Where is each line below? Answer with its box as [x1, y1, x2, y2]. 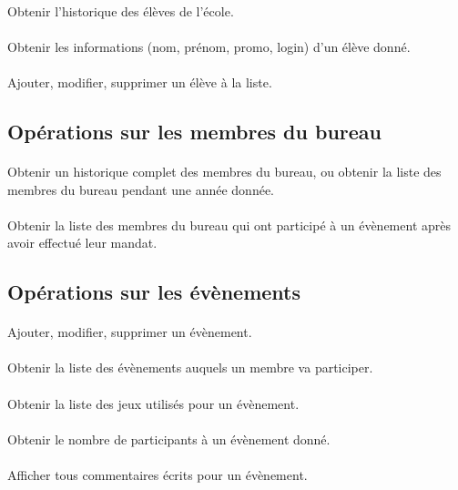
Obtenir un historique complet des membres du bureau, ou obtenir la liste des [7, 161, 442, 180]
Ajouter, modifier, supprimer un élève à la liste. [7, 72, 272, 91]
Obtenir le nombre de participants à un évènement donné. [7, 429, 331, 448]
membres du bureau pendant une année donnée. [7, 179, 275, 199]
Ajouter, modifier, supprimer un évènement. [7, 322, 252, 342]
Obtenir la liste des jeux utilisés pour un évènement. [7, 393, 300, 413]
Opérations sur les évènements [7, 278, 300, 306]
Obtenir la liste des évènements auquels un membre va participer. [7, 358, 373, 377]
